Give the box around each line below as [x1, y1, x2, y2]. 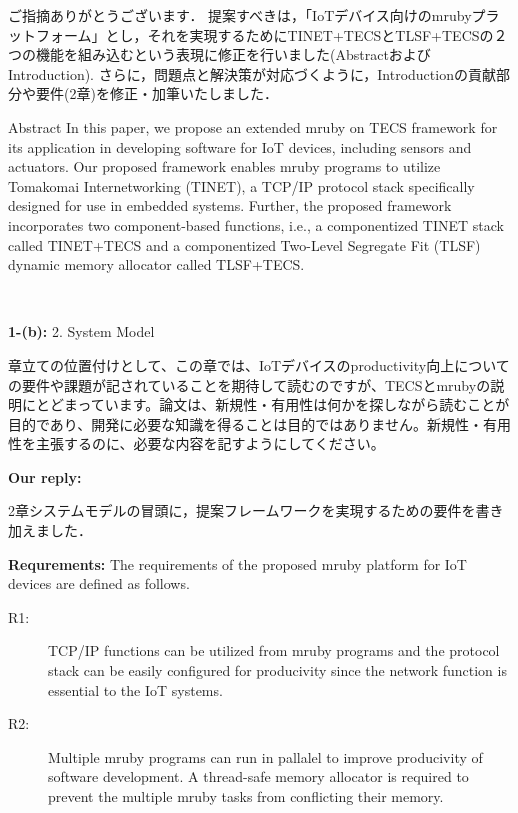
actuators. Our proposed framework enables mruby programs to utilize [8, 156, 441, 177]
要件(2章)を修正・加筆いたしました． [35, 83, 278, 104]
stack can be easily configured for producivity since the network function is [48, 660, 507, 681]
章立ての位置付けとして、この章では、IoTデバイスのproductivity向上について [8, 354, 510, 375]
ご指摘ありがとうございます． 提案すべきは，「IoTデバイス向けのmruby [8, 5, 472, 25]
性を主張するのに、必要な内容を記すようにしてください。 [8, 433, 385, 454]
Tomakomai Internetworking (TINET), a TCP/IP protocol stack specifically [8, 175, 475, 196]
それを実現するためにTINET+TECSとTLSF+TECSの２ [147, 24, 508, 45]
